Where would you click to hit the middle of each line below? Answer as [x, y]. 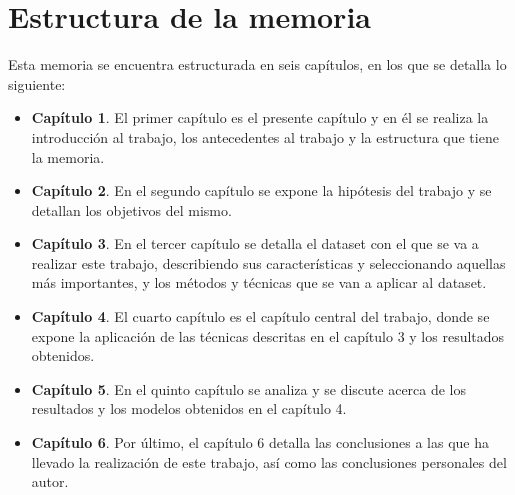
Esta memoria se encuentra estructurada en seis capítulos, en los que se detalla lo [257, 64]
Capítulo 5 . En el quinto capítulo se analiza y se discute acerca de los [249, 388]
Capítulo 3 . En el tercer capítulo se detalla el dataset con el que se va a [255, 243]
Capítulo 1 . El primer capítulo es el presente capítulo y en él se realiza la [260, 117]
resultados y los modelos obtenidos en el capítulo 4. [189, 408]
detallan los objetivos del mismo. [131, 209]
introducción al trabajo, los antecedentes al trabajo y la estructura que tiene [265, 136]
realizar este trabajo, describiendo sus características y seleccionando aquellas [268, 262]
